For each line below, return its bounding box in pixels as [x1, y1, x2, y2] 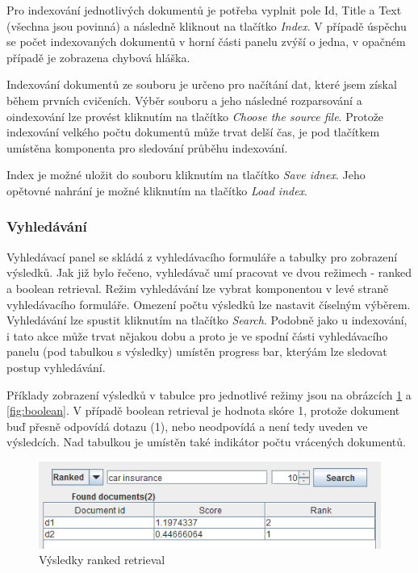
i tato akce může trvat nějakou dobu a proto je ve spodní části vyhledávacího [6, 327, 388, 344]
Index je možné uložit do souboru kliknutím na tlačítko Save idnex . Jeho [6, 166, 366, 183]
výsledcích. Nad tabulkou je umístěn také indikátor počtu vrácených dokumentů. [6, 433, 406, 450]
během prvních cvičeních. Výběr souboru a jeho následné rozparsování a [6, 91, 362, 108]
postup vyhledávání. [6, 358, 106, 375]
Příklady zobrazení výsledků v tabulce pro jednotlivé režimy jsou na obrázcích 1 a [6, 386, 412, 403]
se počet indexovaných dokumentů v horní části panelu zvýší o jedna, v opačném [6, 33, 406, 50]
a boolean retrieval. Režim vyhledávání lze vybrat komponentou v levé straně [6, 279, 389, 296]
